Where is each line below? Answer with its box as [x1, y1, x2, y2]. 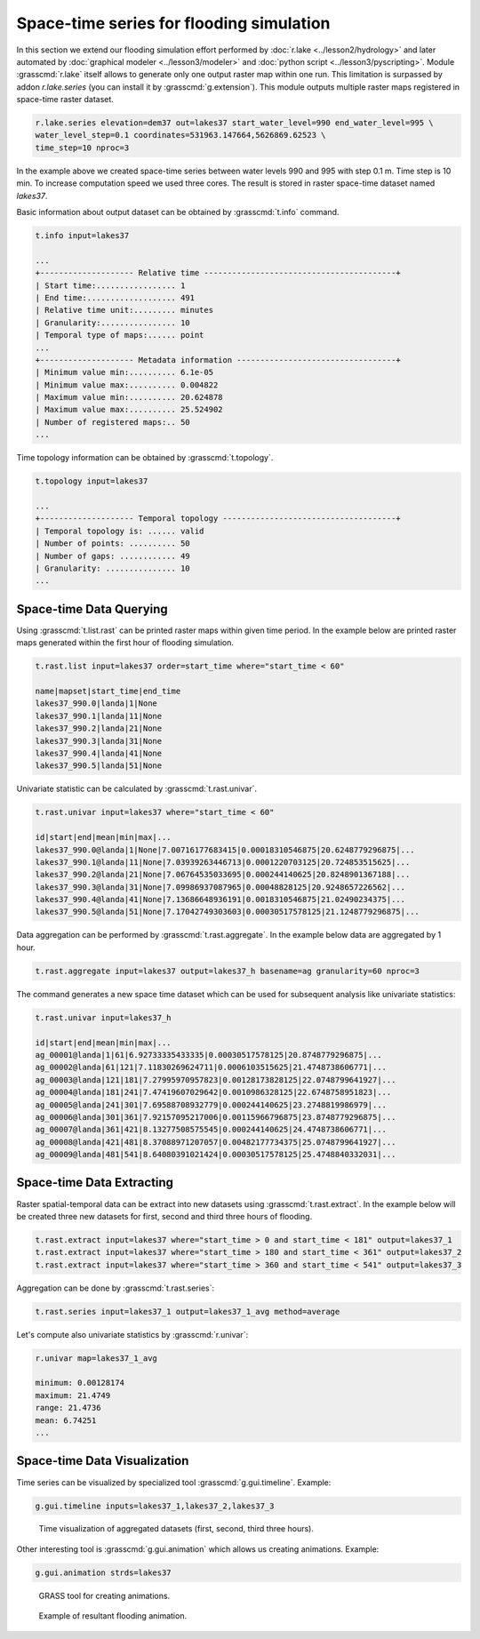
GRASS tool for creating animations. [38, 1590, 171, 1601]
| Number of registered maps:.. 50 [35, 417, 190, 427]
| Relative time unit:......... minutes [35, 305, 213, 316]
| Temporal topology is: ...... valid [35, 525, 204, 536]
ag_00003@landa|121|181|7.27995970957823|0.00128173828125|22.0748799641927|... [35, 1075, 396, 1084]
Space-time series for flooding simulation [16, 13, 331, 33]
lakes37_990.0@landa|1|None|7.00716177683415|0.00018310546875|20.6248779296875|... [35, 844, 415, 855]
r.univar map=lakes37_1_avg [35, 1353, 157, 1363]
